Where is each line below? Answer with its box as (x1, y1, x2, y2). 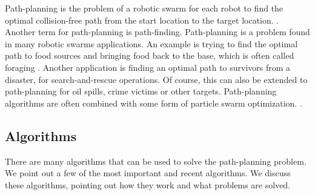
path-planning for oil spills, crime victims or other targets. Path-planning (5, 85, 277, 97)
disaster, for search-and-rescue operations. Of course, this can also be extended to (5, 73, 308, 85)
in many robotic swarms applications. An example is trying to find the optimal (5, 37, 298, 50)
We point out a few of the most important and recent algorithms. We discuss (5, 167, 291, 179)
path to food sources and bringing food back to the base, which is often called (5, 49, 294, 62)
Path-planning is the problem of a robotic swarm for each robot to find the (5, 2, 283, 14)
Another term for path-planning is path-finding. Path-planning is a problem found (5, 25, 310, 38)
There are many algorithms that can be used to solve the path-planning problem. (5, 154, 307, 167)
